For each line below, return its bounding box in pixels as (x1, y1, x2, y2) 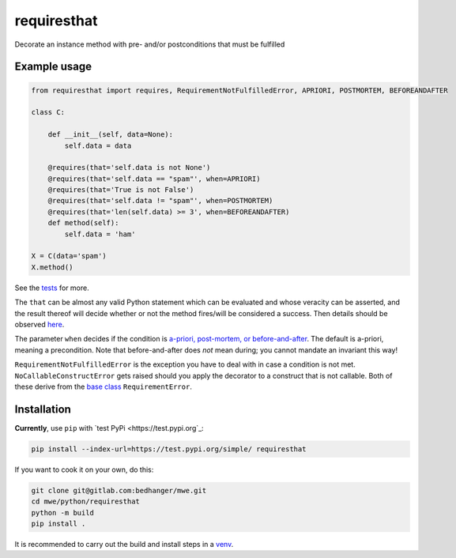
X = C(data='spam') (31, 251, 107, 261)
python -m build (31, 508, 95, 517)
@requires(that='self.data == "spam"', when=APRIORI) (47, 174, 261, 183)
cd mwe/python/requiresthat (31, 497, 140, 506)
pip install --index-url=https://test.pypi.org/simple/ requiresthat (31, 444, 307, 454)
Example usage (14, 60, 92, 74)
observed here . (14, 319, 65, 329)
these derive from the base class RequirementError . (14, 382, 193, 391)
